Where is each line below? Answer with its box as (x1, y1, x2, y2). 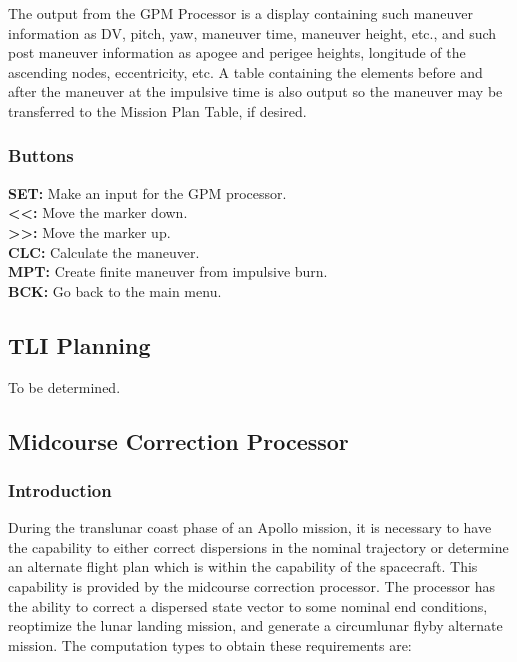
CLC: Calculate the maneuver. (8, 241, 200, 262)
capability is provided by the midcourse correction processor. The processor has (8, 575, 495, 596)
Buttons (8, 143, 74, 168)
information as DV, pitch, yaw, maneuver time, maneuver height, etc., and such (8, 22, 497, 43)
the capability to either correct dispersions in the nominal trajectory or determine (8, 536, 509, 557)
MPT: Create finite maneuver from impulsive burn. (8, 261, 328, 282)
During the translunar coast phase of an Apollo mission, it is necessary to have (8, 517, 492, 538)
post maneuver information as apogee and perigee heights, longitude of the (8, 42, 466, 63)
